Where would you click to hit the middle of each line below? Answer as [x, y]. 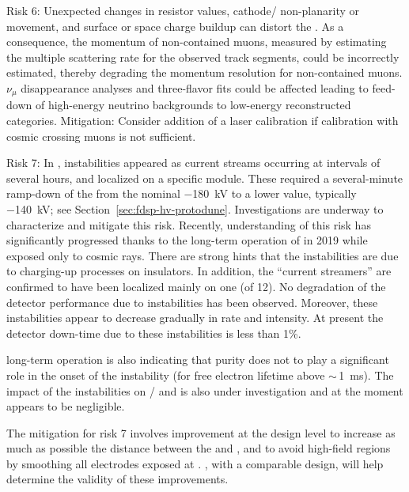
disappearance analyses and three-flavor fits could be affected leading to [195, 87]
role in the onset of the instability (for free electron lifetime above [166, 375]
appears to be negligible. [66, 406]
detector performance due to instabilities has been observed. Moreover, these [192, 302]
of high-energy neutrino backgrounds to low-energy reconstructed [193, 105]
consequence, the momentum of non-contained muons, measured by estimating [197, 42]
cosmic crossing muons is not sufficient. [101, 136]
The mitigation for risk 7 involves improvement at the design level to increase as [201, 432]
